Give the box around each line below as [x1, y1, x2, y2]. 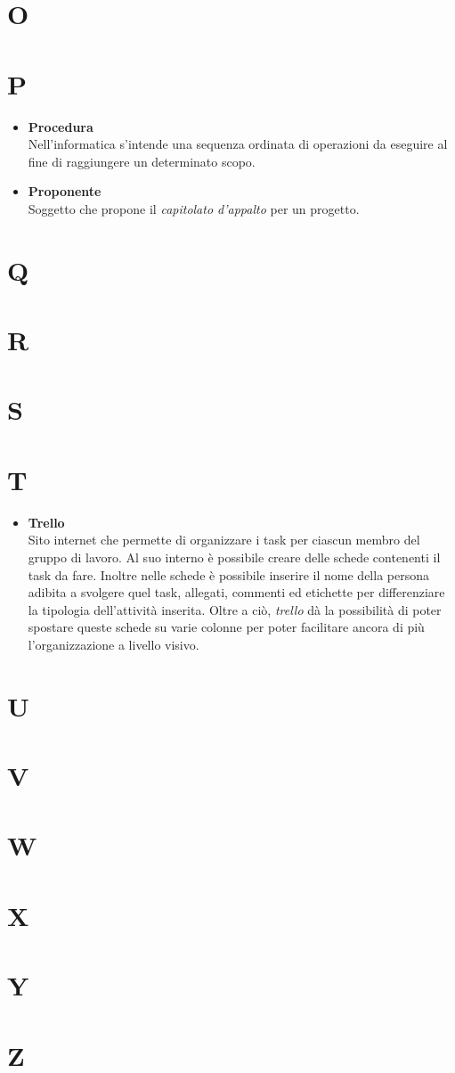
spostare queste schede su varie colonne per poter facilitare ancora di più [28, 618, 425, 636]
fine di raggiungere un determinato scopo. [28, 152, 256, 170]
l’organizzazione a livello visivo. [28, 635, 199, 653]
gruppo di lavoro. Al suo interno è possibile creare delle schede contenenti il [28, 547, 441, 566]
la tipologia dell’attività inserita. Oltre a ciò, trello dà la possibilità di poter [28, 600, 442, 618]
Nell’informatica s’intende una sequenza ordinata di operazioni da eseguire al [28, 135, 448, 153]
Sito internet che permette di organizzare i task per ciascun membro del [28, 530, 420, 549]
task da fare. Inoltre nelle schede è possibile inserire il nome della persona [28, 565, 429, 584]
